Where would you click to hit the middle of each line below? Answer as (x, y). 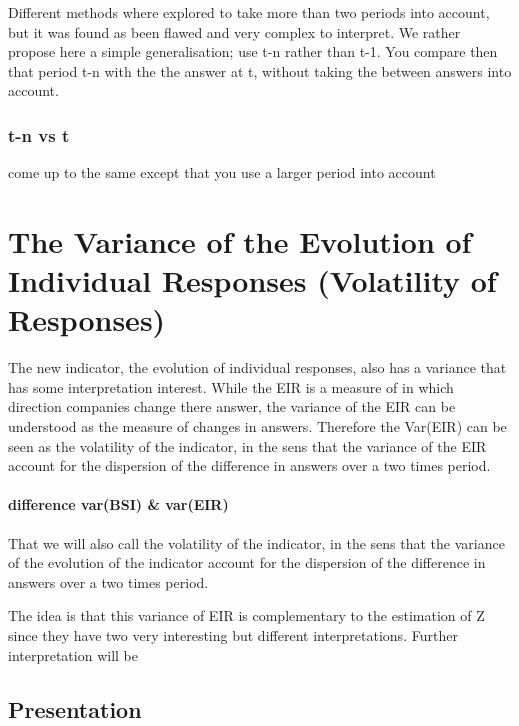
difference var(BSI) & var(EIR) (118, 504)
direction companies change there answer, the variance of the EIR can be (232, 406)
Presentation (75, 708)
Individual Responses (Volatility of (252, 280)
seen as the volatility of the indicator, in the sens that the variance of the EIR (247, 445)
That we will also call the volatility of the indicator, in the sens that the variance (256, 542)
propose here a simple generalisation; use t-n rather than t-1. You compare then (253, 51)
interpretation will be (73, 654)
